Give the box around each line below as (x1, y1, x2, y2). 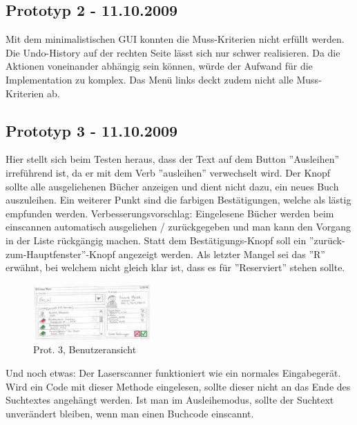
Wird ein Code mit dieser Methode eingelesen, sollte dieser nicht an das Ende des (6, 379, 351, 393)
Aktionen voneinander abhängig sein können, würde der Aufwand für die (6, 59, 313, 73)
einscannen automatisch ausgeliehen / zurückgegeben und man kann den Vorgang (6, 219, 351, 234)
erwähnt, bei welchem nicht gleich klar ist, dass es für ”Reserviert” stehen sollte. (6, 260, 345, 275)
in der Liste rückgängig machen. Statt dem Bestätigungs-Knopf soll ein (6, 233, 307, 247)
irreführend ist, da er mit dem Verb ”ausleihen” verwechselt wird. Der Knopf (6, 165, 331, 179)
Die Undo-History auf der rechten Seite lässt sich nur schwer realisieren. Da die (6, 45, 340, 59)
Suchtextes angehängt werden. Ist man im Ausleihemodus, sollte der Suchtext (6, 393, 334, 407)
